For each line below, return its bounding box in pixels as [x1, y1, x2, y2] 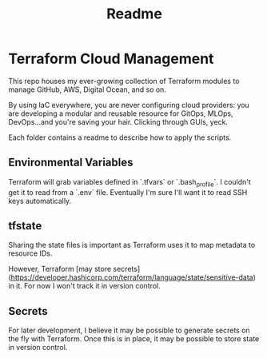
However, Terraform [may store [8, 265, 112, 274]
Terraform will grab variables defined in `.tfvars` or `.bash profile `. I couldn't [8, 177, 252, 189]
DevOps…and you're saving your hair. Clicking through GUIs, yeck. [8, 117, 229, 126]
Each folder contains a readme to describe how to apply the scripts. [8, 133, 232, 142]
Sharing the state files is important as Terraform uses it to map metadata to [8, 241, 256, 250]
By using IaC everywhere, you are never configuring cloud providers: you [8, 100, 249, 109]
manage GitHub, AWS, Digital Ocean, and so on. [8, 85, 166, 94]
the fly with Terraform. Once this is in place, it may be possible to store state [8, 334, 260, 344]
